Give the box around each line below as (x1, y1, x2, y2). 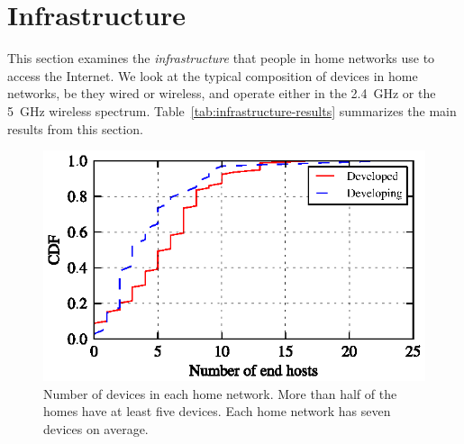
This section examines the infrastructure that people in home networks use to (7, 49, 435, 68)
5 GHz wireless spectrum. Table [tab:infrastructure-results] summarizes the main (7, 101, 457, 120)
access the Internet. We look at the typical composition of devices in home (7, 66, 418, 85)
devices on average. (43, 419, 149, 438)
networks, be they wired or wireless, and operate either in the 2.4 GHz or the (7, 84, 436, 103)
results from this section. (7, 119, 143, 138)
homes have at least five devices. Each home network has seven (43, 402, 391, 421)
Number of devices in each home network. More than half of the (43, 384, 397, 403)
